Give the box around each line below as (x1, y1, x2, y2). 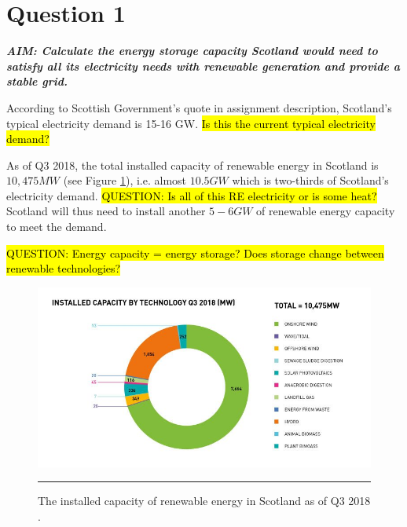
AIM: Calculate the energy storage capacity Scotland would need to (6, 42, 378, 59)
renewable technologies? (6, 260, 121, 276)
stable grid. (6, 73, 68, 90)
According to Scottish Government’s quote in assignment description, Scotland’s (6, 99, 392, 115)
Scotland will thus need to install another (6, 203, 206, 219)
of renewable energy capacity (256, 203, 395, 219)
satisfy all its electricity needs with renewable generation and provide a (6, 57, 401, 74)
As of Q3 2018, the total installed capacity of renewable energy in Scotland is (6, 156, 379, 173)
